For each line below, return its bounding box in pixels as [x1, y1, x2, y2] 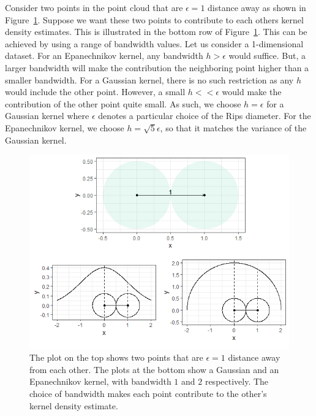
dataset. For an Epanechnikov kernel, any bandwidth [5, 49, 203, 62]
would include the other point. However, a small [5, 85, 186, 98]
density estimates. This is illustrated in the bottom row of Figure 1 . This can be [5, 25, 307, 38]
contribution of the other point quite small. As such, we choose [5, 97, 241, 110]
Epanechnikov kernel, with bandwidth [29, 375, 171, 388]
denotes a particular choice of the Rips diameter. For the [98, 109, 311, 122]
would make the [222, 85, 282, 98]
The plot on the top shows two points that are [29, 351, 203, 364]
